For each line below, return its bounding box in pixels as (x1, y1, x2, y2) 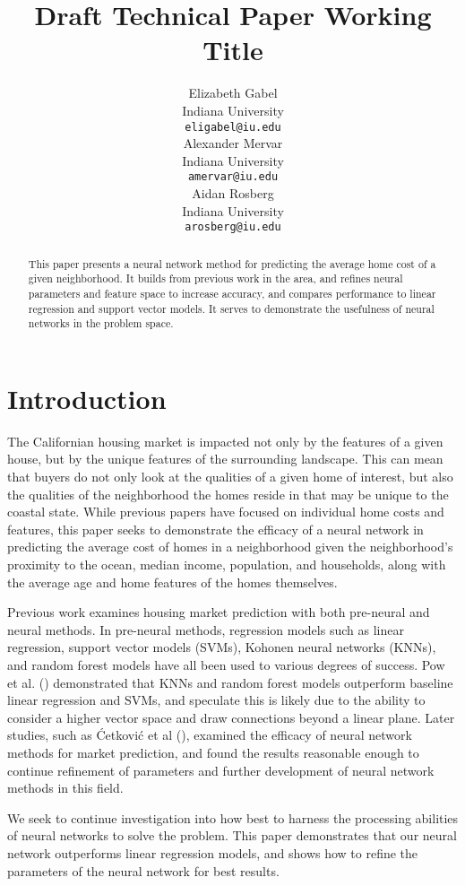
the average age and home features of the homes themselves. (7, 572, 338, 591)
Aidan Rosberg (192, 184, 274, 202)
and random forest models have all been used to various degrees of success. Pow (7, 655, 445, 673)
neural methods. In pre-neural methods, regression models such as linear (7, 620, 404, 638)
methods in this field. (7, 778, 124, 797)
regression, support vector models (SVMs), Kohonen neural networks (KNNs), (7, 638, 436, 656)
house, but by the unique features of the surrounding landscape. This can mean (7, 449, 443, 468)
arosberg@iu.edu (185, 221, 281, 234)
